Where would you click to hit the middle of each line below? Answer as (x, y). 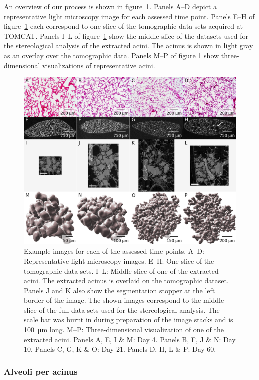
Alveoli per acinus (41, 371)
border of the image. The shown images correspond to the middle (124, 300)
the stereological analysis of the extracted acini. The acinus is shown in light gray (129, 46)
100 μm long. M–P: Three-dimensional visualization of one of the (124, 329)
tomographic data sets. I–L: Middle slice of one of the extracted (121, 271)
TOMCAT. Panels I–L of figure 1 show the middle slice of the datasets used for (126, 36)
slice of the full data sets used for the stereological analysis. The (122, 309)
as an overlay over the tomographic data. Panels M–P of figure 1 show (112, 55)
